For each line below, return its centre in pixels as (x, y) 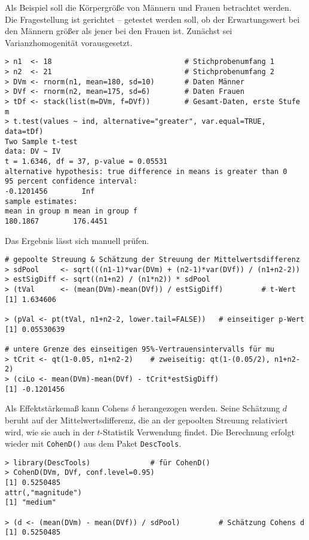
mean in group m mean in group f (71, 211)
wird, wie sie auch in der (50, 431)
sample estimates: (41, 201)
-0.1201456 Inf (50, 191)
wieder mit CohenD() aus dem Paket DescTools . (93, 443)
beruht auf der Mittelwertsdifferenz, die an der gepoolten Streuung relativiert (146, 420)
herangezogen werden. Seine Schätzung (209, 408)
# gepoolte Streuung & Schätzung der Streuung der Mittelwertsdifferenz (152, 260)
